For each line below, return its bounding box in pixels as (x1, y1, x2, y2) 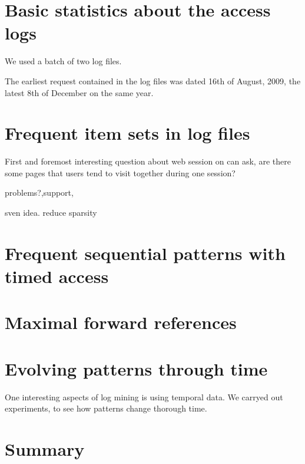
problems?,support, (5, 186, 74, 199)
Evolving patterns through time (5, 356, 268, 380)
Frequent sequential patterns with (5, 241, 286, 265)
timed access (5, 264, 109, 288)
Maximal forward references (5, 310, 237, 334)
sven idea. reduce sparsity (5, 206, 97, 218)
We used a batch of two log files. (5, 55, 122, 67)
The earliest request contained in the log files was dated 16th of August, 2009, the (5, 74, 301, 87)
